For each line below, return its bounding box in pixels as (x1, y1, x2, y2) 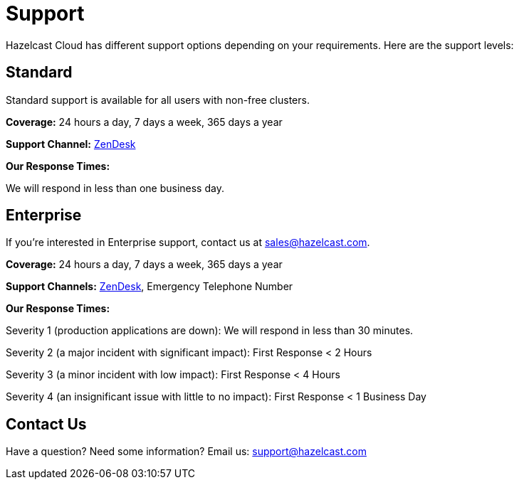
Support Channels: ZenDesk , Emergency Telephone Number (6, 280, 293, 293)
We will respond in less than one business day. (6, 181, 224, 194)
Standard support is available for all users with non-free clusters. (6, 93, 310, 106)
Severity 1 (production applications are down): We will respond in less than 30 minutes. (6, 324, 414, 337)
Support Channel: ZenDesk (6, 137, 136, 150)
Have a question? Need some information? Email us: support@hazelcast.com (6, 445, 367, 458)
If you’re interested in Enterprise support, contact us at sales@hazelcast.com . (6, 236, 370, 249)
